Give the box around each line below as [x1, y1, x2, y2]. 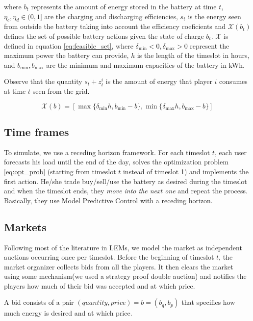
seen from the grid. [32, 85, 90, 96]
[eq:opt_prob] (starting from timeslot [4, 166, 116, 176]
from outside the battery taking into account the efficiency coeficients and [4, 21, 226, 31]
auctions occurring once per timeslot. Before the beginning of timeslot [4, 252, 214, 262]
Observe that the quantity [4, 76, 82, 86]
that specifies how [181, 297, 235, 307]
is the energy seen [188, 11, 241, 21]
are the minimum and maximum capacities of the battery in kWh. [46, 59, 245, 70]
